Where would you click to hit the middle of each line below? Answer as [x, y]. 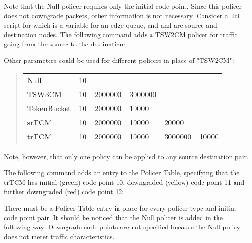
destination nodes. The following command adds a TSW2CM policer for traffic [121, 34]
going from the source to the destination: [65, 44]
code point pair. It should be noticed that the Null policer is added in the [113, 217]
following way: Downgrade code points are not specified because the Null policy [122, 227]
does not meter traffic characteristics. [59, 236]
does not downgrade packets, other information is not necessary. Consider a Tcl [122, 15]
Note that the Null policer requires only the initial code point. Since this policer [123, 6]
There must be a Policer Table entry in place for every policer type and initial [120, 207]
